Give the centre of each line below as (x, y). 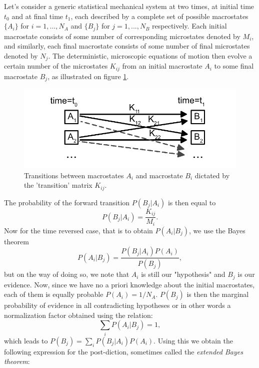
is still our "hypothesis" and (183, 274)
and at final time (37, 16)
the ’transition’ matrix (58, 185)
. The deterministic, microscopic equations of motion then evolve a (150, 55)
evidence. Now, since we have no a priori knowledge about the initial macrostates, (129, 284)
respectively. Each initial (189, 26)
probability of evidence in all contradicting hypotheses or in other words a (117, 305)
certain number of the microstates (56, 66)
